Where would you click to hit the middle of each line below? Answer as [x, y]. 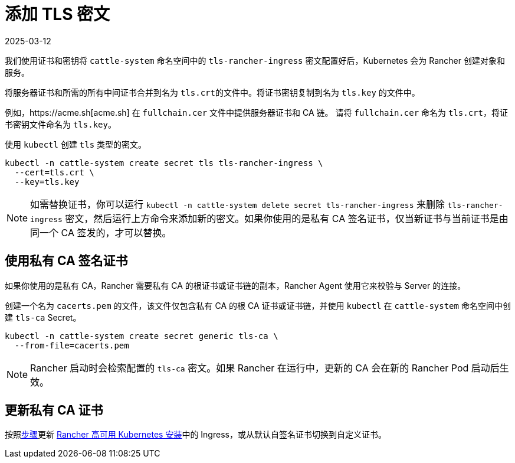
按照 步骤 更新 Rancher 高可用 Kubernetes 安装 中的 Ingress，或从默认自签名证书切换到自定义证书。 [196, 435]
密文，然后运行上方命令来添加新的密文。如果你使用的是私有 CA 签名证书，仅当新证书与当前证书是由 [287, 218]
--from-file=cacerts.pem [72, 345]
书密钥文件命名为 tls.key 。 [60, 124]
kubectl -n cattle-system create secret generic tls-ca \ [142, 336]
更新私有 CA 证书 [54, 410]
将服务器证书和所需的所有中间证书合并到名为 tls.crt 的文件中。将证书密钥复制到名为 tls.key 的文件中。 [212, 92]
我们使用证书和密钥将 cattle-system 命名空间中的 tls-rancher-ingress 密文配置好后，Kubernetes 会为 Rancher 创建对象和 [255, 60]
